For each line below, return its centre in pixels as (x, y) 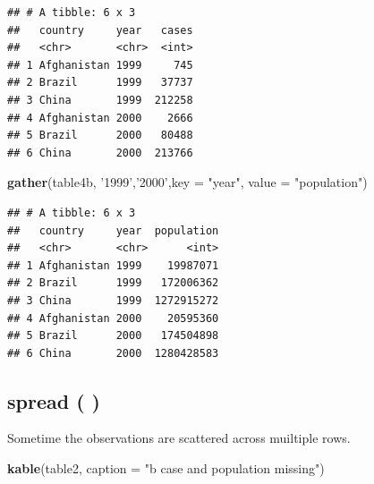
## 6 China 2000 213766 (100, 153)
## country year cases (100, 30)
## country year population (113, 230)
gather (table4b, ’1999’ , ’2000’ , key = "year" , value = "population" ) (187, 182)
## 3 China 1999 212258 (100, 100)
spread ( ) (54, 400)
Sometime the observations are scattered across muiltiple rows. (179, 438)
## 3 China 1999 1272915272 (113, 300)
